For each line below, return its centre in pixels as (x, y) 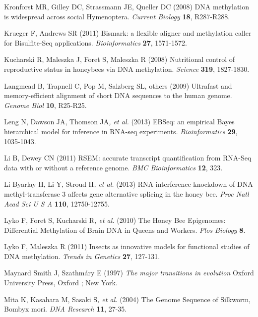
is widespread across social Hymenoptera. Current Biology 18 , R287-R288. (117, 16)
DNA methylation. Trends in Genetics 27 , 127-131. (82, 256)
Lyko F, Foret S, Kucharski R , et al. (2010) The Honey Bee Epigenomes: (115, 220)
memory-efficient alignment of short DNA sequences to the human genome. (118, 95)
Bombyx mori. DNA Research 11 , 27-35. (65, 309)
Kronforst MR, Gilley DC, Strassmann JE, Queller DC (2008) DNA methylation (127, 6)
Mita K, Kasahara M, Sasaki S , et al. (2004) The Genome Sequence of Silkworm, (127, 299)
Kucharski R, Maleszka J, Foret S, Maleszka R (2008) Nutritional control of (120, 59)
